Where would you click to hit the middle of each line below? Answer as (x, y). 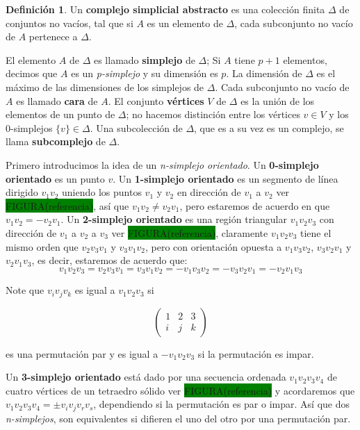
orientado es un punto (55, 178)
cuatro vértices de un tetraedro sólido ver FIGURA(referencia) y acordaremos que (180, 390)
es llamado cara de (57, 100)
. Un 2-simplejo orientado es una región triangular (174, 219)
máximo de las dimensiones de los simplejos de (105, 86)
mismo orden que (42, 246)
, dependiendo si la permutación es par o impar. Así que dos (221, 404)
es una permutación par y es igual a (82, 353)
